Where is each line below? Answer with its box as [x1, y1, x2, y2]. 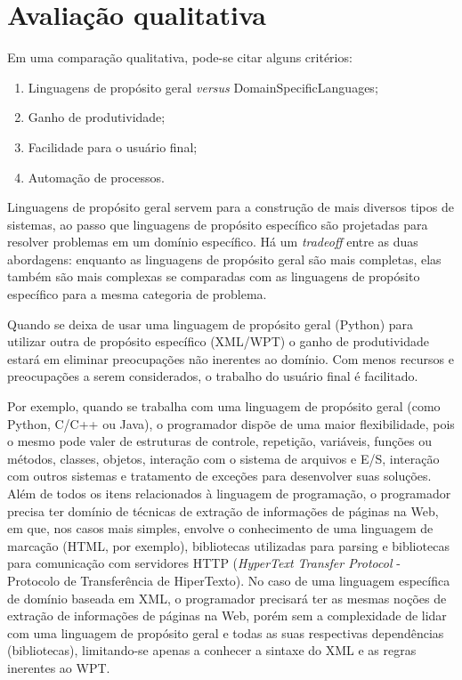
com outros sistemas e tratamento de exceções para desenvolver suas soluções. [7, 466, 432, 485]
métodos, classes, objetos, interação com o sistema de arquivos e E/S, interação [7, 449, 440, 467]
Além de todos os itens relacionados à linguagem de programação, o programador [7, 484, 451, 502]
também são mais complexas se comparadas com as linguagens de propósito [7, 267, 420, 286]
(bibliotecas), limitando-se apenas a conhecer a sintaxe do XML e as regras [7, 641, 417, 660]
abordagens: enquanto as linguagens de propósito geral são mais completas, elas [7, 249, 442, 268]
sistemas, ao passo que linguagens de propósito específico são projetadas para [7, 215, 428, 233]
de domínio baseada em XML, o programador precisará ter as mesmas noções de [7, 588, 447, 607]
